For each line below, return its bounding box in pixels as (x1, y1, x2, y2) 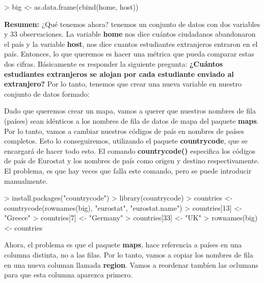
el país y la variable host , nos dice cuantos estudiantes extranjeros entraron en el (4, 38, 258, 49)
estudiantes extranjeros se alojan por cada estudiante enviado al (4, 68, 234, 79)
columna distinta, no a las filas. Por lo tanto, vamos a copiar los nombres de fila (4, 249, 253, 260)
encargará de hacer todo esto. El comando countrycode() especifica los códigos (4, 145, 256, 156)
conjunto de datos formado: (4, 88, 90, 99)
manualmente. (4, 175, 48, 186)
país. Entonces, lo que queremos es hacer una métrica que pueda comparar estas (4, 48, 254, 59)
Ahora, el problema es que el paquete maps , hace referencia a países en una (4, 239, 242, 250)
